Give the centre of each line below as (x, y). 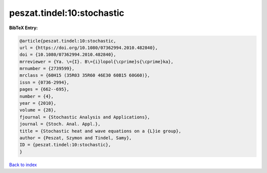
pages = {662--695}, (44, 89)
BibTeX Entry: (23, 28)
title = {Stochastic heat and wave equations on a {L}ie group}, (100, 131)
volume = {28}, (38, 110)
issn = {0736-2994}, (44, 82)
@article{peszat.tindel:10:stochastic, (68, 41)
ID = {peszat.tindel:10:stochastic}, (65, 145)
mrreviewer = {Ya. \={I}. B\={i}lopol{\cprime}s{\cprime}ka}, (96, 61)
